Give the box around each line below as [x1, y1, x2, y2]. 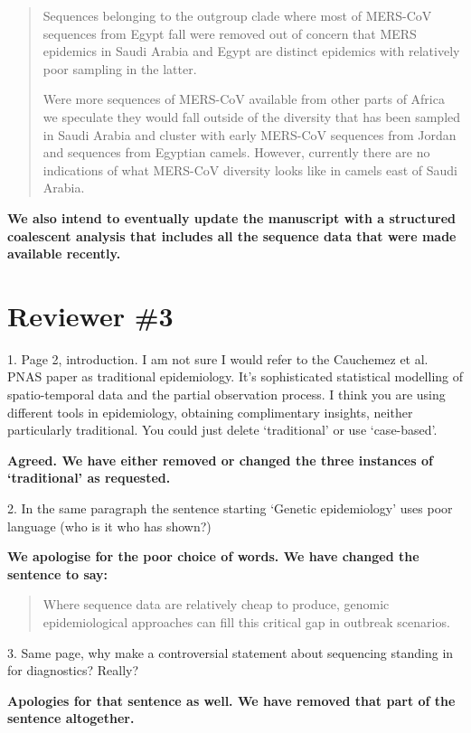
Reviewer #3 [7, 296, 174, 334]
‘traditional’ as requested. [7, 468, 171, 487]
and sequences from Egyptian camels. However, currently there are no [42, 143, 430, 162]
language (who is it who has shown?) [7, 516, 212, 535]
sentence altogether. [7, 709, 135, 728]
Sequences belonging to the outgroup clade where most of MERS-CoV [42, 6, 432, 24]
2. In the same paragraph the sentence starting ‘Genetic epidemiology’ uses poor [7, 499, 453, 517]
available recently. [7, 244, 121, 263]
